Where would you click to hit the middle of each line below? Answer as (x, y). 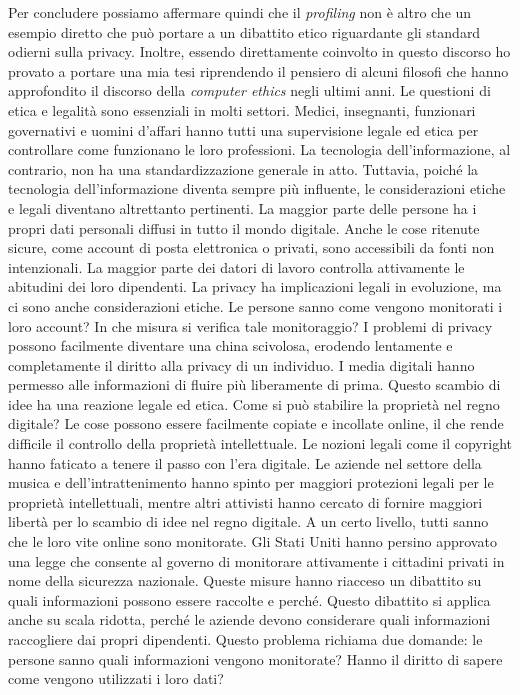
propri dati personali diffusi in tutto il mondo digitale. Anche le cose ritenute (244, 227)
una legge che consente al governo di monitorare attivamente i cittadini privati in (256, 560)
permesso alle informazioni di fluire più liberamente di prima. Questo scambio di (254, 384)
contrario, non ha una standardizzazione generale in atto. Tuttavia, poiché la (243, 168)
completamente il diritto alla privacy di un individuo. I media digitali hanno (241, 364)
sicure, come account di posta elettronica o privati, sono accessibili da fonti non (251, 247)
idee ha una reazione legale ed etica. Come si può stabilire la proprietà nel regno (254, 403)
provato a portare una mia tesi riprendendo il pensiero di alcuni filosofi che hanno (258, 70)
